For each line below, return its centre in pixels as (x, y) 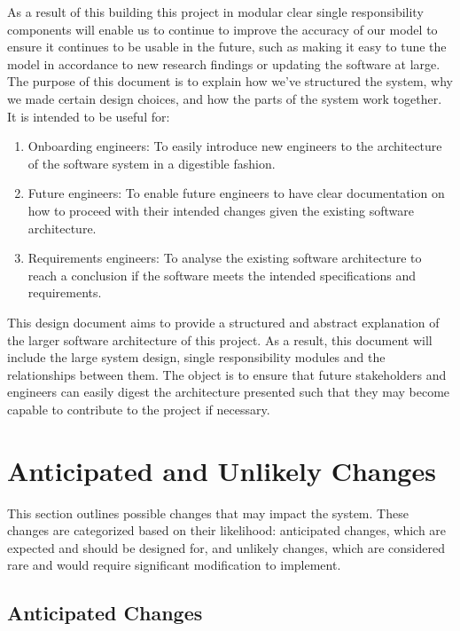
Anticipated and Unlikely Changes (222, 470)
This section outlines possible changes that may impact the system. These (208, 513)
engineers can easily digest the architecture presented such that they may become (229, 392)
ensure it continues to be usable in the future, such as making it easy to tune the (227, 47)
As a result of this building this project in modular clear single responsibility (215, 12)
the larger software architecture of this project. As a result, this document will (220, 339)
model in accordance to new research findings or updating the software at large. (224, 63)
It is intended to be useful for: (89, 116)
